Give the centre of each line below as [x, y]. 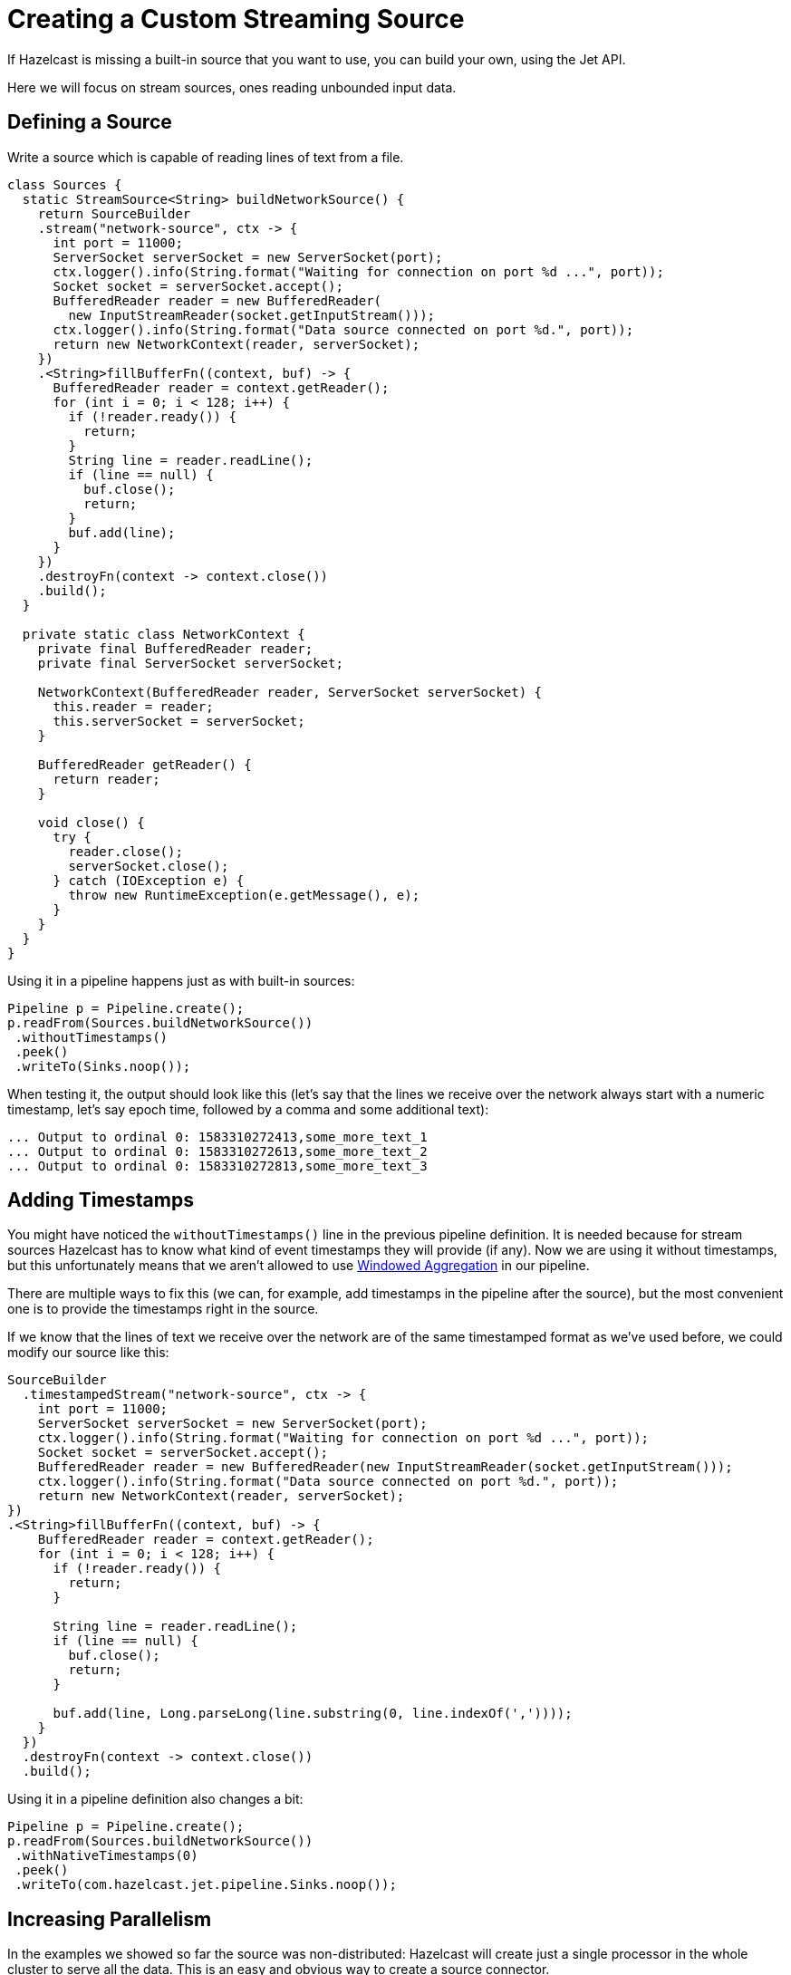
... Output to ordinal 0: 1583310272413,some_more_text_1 [217, 1137]
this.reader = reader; [133, 706]
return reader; [106, 779]
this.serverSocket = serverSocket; [179, 721]
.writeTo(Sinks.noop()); [103, 1066]
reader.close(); [125, 851]
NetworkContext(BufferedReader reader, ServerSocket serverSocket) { [290, 692]
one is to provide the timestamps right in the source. [163, 1309]
